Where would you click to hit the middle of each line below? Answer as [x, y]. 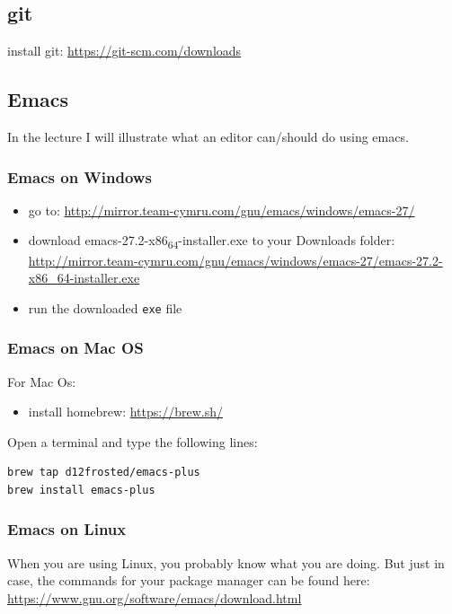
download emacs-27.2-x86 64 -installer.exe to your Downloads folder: [212, 241]
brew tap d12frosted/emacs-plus [104, 473]
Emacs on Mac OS [75, 348]
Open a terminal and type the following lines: [133, 441]
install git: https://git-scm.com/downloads [124, 51]
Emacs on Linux [67, 529]
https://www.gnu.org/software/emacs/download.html [155, 597]
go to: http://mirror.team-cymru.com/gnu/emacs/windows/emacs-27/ [222, 210]
